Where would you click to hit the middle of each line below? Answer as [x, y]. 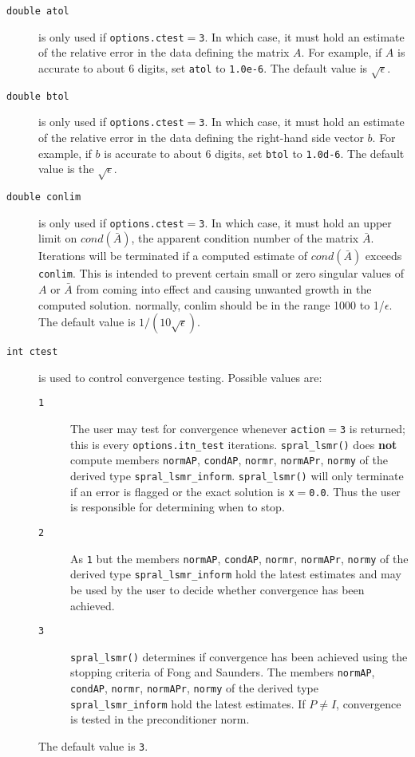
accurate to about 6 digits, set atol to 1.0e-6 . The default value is [203, 67]
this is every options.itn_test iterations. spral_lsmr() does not [234, 444]
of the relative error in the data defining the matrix [164, 52]
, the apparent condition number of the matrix [245, 238]
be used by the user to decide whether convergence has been [217, 589]
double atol [38, 11]
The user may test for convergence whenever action [198, 429]
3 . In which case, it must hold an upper [295, 222]
